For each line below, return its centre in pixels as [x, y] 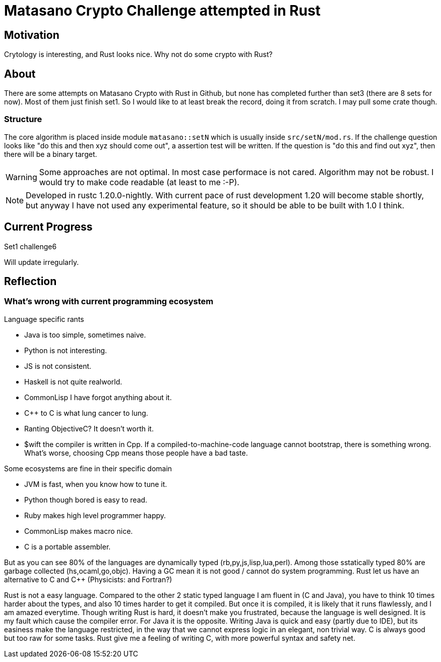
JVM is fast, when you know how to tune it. [96, 484]
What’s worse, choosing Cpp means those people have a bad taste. [136, 453]
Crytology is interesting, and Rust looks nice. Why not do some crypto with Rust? [138, 54]
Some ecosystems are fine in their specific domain [88, 468]
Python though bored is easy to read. [86, 500]
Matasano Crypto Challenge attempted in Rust [163, 11]
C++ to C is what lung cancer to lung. [86, 413]
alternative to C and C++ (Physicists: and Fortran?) [88, 579]
